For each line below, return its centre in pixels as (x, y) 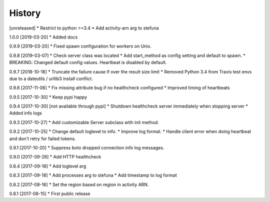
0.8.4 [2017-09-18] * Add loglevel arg (48, 166)
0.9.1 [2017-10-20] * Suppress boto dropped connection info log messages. (87, 148)
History (25, 13)
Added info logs (26, 113)
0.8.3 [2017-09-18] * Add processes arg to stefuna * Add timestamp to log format (93, 175)
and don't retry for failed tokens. (42, 138)
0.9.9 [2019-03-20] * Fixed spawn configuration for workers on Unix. (80, 46)
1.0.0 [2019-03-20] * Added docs (43, 37)
